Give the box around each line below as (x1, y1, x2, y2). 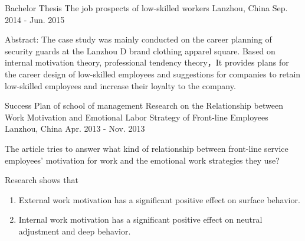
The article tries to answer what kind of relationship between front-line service (5, 142, 288, 154)
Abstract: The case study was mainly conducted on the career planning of (5, 33, 272, 45)
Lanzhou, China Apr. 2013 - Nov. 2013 (5, 122, 145, 135)
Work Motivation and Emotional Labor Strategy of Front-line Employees (5, 110, 268, 123)
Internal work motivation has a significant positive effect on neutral (18, 213, 263, 226)
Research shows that (5, 174, 78, 186)
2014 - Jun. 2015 (5, 13, 65, 25)
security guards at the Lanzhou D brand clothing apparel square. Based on (5, 44, 276, 57)
